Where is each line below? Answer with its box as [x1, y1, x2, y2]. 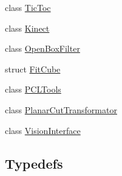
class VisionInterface [5, 124, 81, 136]
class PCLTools [5, 83, 61, 96]
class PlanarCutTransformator [5, 103, 117, 116]
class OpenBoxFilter [5, 42, 80, 55]
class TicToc [5, 1, 51, 13]
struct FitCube [5, 62, 61, 75]
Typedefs [5, 153, 63, 172]
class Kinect [5, 21, 50, 34]
